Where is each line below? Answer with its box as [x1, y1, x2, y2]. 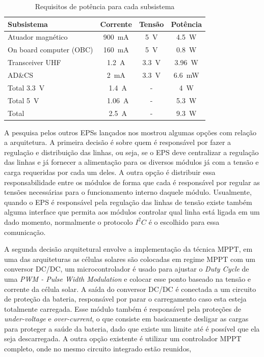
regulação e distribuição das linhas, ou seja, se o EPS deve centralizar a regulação [4, 146, 259, 157]
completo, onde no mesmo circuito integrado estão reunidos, [4, 343, 192, 354]
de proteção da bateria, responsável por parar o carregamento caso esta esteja [4, 293, 247, 304]
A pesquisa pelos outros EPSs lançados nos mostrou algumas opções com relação [4, 127, 257, 137]
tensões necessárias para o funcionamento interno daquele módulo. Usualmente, [4, 187, 252, 197]
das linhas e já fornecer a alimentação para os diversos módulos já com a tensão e [4, 157, 259, 167]
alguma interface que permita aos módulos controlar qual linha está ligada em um [4, 206, 260, 217]
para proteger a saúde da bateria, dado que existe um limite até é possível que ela [4, 323, 260, 334]
